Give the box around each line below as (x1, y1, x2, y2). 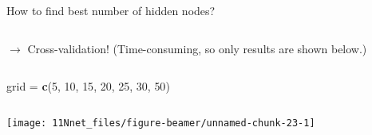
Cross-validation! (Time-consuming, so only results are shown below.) (27, 40, 367, 56)
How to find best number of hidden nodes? (6, 2, 216, 18)
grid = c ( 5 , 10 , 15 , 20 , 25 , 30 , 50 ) (6, 78, 170, 94)
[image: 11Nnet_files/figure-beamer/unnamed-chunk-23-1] (6, 117, 315, 129)
